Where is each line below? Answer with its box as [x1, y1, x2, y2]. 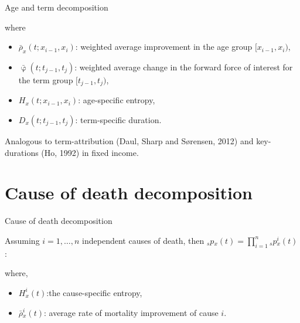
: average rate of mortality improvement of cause [43, 306, 219, 318]
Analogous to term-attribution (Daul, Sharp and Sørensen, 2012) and [5, 135, 254, 147]
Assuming [5, 234, 40, 246]
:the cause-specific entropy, [46, 286, 142, 298]
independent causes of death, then [82, 234, 204, 246]
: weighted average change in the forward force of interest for [74, 60, 293, 73]
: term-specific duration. [75, 114, 162, 126]
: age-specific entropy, [78, 94, 155, 106]
